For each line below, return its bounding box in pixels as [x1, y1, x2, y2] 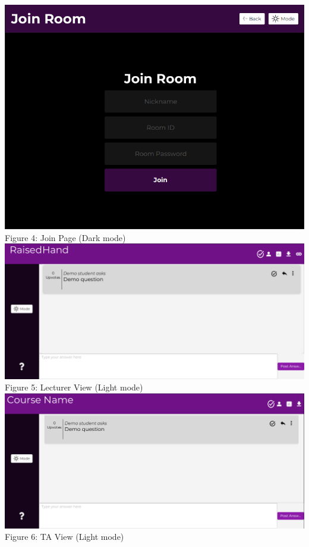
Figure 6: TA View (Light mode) [5, 530, 124, 543]
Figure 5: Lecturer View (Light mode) [5, 381, 143, 393]
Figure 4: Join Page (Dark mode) [5, 231, 126, 243]
